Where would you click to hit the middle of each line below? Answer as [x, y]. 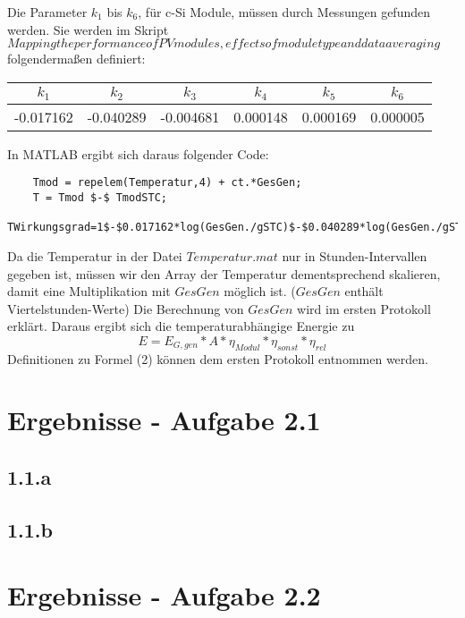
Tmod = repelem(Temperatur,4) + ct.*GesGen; [167, 183]
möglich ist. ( [260, 291]
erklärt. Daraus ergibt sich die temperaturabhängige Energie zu [181, 326]
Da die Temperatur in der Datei [95, 255]
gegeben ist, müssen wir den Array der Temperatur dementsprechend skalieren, [224, 273]
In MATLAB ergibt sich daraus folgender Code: [138, 153]
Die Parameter [47, 12]
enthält [364, 291]
